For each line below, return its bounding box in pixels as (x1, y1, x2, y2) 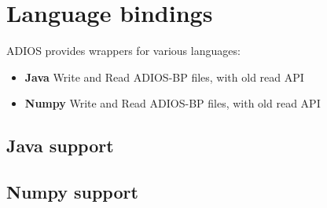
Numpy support (6, 180, 138, 204)
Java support (6, 133, 114, 158)
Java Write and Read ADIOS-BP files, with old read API (24, 68, 304, 85)
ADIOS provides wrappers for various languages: (6, 42, 241, 59)
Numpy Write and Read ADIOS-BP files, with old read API (24, 95, 321, 111)
